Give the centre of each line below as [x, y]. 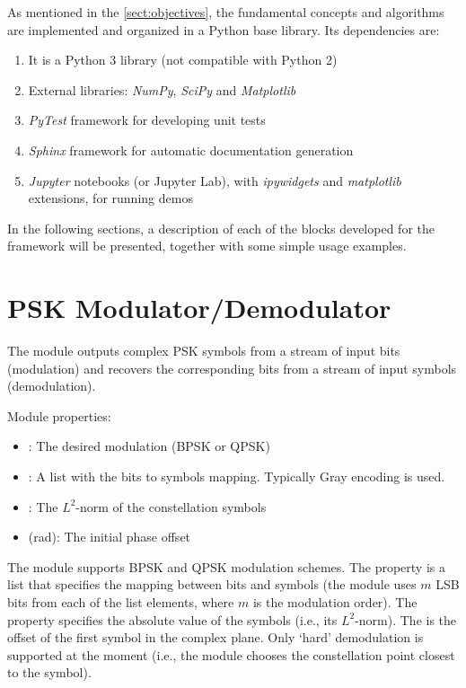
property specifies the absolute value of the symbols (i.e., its [172, 619]
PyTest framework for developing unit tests [147, 120]
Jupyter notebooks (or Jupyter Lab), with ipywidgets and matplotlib [215, 180]
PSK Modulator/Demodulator [199, 308]
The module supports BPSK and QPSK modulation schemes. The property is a [226, 566]
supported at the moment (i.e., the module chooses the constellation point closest [231, 654]
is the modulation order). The [335, 602]
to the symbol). [49, 672]
